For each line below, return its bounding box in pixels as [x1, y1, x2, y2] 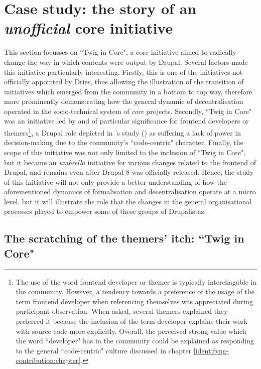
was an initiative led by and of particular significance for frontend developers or [4, 115, 249, 126]
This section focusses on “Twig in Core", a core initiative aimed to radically [4, 47, 236, 57]
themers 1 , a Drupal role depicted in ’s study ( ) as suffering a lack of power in [4, 126, 241, 138]
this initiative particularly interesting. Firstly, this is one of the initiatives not [4, 66, 243, 77]
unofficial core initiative [4, 18, 173, 39]
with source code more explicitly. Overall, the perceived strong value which [16, 325, 246, 336]
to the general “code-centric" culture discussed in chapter [16, 345, 192, 355]
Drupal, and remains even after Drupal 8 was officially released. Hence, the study [4, 167, 254, 177]
